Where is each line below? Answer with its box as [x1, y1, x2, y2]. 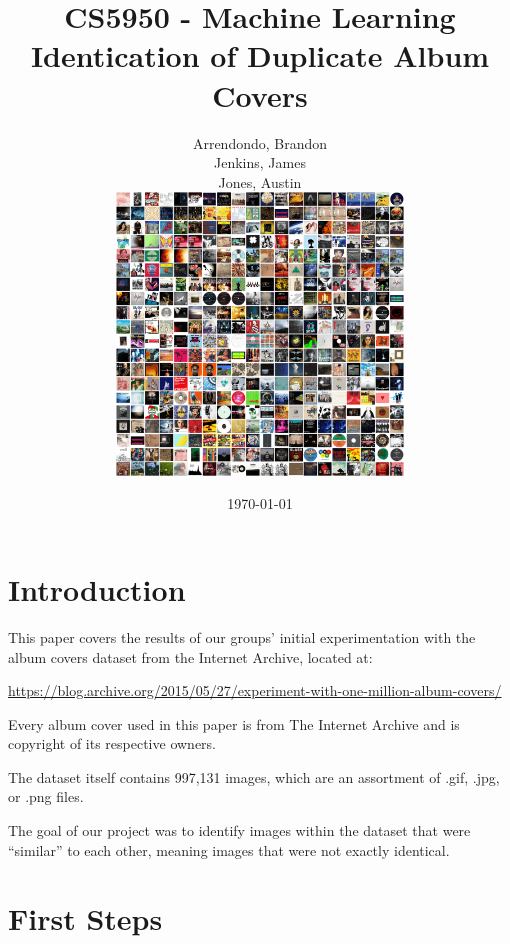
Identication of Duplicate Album [30, 35, 490, 76]
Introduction [8, 568, 186, 609]
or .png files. [8, 786, 84, 807]
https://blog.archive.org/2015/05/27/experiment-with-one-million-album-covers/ [8, 680, 502, 701]
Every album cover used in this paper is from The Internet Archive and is [8, 713, 460, 734]
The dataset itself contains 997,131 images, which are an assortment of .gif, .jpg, [8, 766, 500, 787]
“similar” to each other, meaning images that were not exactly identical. [8, 839, 450, 860]
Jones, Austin [218, 171, 302, 192]
